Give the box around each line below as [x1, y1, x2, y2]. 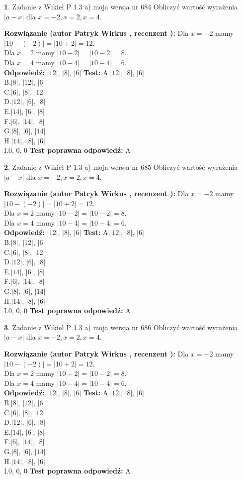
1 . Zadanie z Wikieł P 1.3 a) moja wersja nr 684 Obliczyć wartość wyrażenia [4, 1, 238, 11]
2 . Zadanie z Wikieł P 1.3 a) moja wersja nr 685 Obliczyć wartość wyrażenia [4, 161, 238, 172]
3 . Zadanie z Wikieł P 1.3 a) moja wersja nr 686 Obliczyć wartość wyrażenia [4, 322, 238, 332]
